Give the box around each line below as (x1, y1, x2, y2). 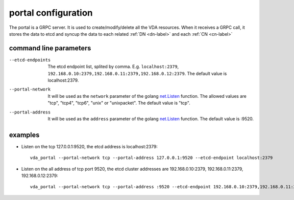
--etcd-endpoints (9, 57, 51, 63)
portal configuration (9, 7, 93, 18)
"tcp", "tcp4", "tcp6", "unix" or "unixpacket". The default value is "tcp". (48, 100, 191, 106)
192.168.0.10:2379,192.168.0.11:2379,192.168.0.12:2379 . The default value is (48, 70, 227, 76)
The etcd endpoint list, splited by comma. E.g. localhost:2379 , (48, 64, 179, 69)
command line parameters (9, 44, 92, 52)
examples (9, 131, 40, 139)
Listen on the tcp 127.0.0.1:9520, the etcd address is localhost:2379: (21, 143, 158, 149)
